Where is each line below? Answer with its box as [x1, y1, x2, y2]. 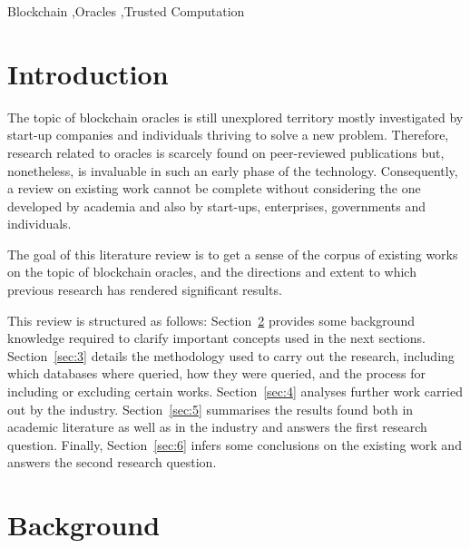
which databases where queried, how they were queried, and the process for [7, 364, 426, 383]
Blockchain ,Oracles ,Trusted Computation [7, 2, 245, 20]
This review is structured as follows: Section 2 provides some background [7, 310, 416, 329]
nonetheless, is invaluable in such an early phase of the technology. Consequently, [7, 161, 458, 180]
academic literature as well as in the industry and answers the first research [7, 417, 427, 436]
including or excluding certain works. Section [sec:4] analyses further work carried [7, 382, 463, 401]
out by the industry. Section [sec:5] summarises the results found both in [7, 399, 414, 418]
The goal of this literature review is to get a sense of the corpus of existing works [7, 244, 458, 263]
